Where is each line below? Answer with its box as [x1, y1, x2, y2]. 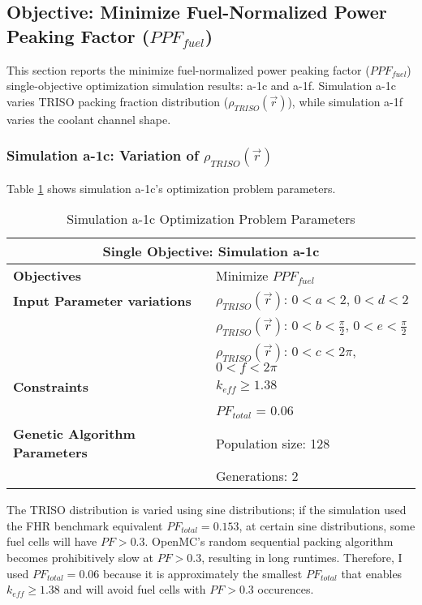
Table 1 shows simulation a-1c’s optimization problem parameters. [6, 179, 336, 196]
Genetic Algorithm [13, 424, 136, 444]
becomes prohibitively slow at [6, 548, 154, 565]
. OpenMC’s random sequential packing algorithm [144, 533, 394, 550]
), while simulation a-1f [287, 92, 403, 109]
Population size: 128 [215, 433, 330, 453]
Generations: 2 [215, 466, 299, 486]
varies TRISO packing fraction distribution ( [6, 92, 229, 109]
